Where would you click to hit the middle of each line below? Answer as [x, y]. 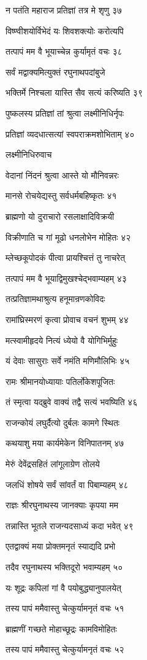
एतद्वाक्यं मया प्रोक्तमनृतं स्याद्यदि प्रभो [61, 546]
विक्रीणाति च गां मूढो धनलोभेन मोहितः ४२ [68, 237]
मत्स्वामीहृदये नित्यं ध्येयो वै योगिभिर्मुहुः [62, 340]
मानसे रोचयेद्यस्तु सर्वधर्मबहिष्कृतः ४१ [61, 196]
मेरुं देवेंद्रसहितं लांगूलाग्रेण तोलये [53, 464]
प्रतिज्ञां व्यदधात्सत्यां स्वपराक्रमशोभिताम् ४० [70, 134]
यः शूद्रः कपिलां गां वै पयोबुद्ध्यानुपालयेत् [63, 587]
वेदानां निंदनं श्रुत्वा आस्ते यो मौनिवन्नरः [62, 175]
